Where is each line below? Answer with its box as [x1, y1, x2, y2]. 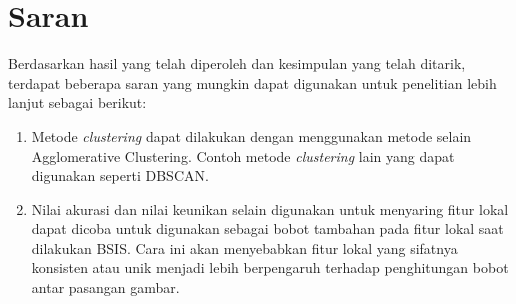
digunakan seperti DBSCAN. [31, 165, 209, 186]
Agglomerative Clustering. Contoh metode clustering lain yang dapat [31, 145, 455, 166]
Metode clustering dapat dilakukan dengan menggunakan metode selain [31, 125, 472, 146]
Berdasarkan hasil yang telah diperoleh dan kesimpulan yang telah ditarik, [8, 53, 466, 74]
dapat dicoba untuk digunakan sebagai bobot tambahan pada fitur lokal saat [31, 218, 504, 239]
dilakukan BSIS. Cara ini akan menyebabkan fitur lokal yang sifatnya [31, 237, 458, 258]
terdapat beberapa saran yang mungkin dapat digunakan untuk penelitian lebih [8, 72, 497, 93]
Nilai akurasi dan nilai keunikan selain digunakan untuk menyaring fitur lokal [31, 198, 509, 219]
